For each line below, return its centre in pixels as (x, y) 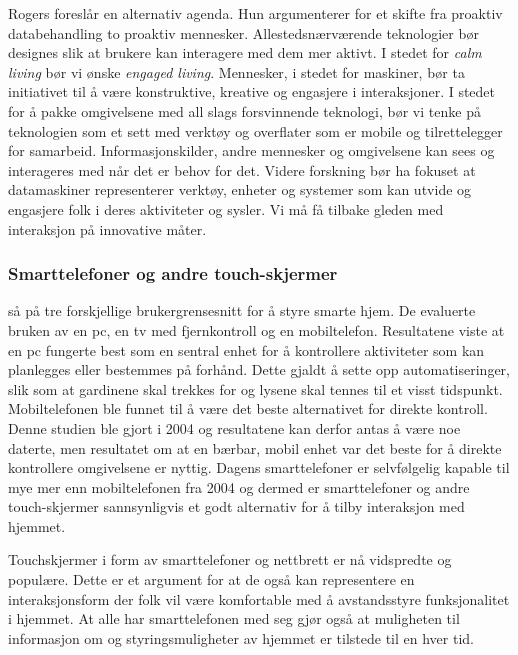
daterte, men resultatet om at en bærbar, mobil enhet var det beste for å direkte (255, 447)
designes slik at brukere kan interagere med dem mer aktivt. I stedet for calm (245, 52)
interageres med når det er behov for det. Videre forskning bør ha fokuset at (242, 169)
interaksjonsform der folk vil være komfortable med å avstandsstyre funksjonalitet (259, 598)
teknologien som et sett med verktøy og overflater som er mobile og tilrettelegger (255, 130)
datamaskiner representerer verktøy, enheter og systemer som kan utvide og (240, 189)
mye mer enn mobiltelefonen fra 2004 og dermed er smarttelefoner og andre (239, 486)
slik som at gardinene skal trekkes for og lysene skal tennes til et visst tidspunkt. (255, 388)
